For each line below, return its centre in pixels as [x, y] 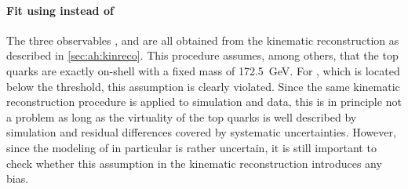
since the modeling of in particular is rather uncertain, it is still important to [191, 147]
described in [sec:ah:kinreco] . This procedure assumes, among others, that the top [202, 55]
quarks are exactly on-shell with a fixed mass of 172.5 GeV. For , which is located [203, 70]
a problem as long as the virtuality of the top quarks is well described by [182, 116]
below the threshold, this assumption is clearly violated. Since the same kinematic [203, 86]
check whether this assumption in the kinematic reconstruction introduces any [194, 163]
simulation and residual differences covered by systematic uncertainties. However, [201, 132]
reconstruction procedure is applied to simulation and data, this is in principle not [204, 102]
